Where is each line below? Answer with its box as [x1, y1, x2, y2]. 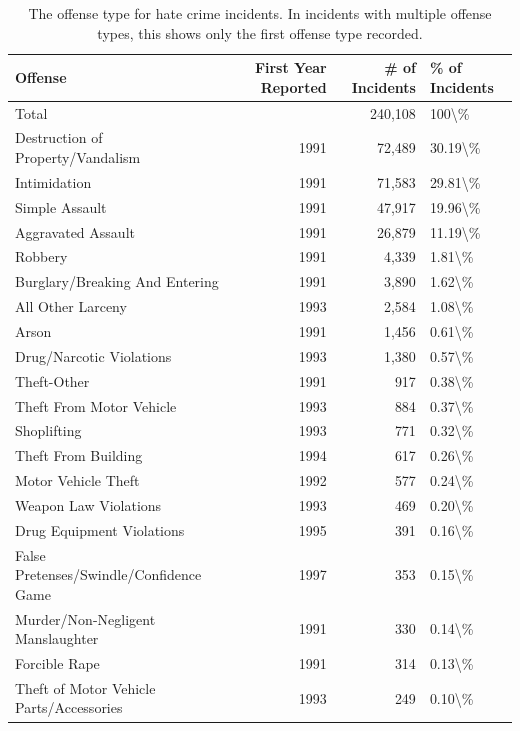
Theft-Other [15, 370, 90, 391]
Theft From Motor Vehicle [15, 395, 177, 416]
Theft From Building [15, 445, 143, 466]
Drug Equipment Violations [15, 519, 185, 540]
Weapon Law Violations [15, 494, 162, 515]
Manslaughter [15, 628, 99, 649]
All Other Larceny [15, 296, 127, 317]
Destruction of [15, 127, 103, 148]
